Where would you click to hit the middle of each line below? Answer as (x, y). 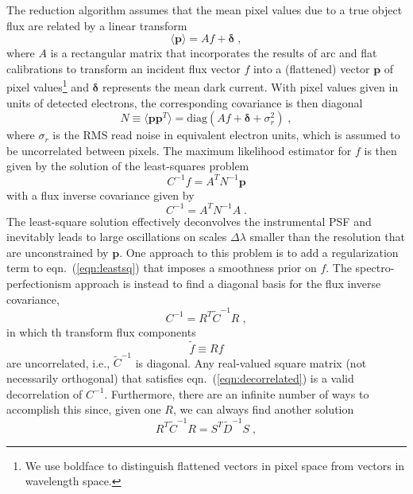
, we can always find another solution (263, 409)
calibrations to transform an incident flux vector (124, 68)
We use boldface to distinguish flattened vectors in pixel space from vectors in (215, 465)
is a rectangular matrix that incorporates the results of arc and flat (214, 53)
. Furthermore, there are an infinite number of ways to (237, 393)
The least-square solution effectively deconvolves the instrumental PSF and (189, 221)
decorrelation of (44, 393)
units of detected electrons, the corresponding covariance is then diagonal (185, 102)
